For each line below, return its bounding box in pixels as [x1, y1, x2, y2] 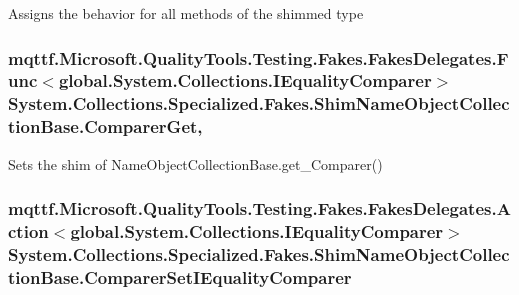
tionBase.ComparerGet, [8, 114, 203, 139]
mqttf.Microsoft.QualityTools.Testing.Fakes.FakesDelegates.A [8, 196, 511, 221]
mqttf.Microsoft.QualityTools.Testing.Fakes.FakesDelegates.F [8, 45, 509, 70]
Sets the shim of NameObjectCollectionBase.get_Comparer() [8, 153, 383, 174]
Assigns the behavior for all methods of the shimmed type [8, 3, 364, 23]
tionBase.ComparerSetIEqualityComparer [8, 264, 352, 289]
